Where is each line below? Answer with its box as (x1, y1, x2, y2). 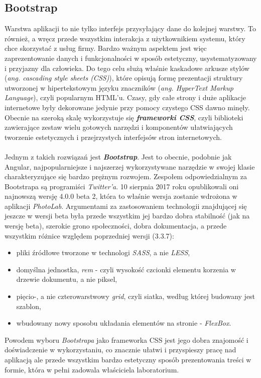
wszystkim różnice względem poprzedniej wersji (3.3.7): (5, 230, 174, 241)
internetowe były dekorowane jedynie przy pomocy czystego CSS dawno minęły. (5, 102, 250, 112)
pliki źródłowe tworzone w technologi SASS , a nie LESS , (16, 247, 190, 258)
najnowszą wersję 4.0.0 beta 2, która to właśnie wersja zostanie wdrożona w (5, 191, 237, 201)
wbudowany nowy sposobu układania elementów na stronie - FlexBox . (16, 318, 231, 328)
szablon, (16, 300, 41, 311)
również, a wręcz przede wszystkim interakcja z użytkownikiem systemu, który (5, 33, 245, 43)
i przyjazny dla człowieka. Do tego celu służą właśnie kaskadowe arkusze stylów (5, 62, 249, 73)
